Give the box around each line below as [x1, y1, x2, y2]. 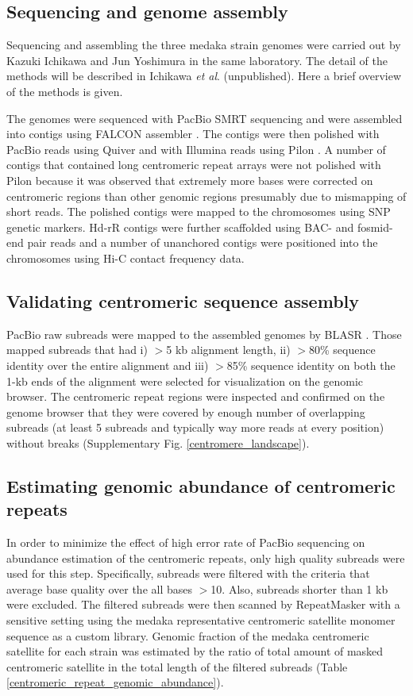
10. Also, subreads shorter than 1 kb [210, 580, 388, 597]
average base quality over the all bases [6, 580, 192, 597]
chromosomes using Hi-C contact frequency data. [6, 249, 245, 266]
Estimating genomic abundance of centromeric [6, 473, 396, 498]
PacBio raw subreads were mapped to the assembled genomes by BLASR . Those [6, 325, 402, 342]
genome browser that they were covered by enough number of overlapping [6, 403, 365, 420]
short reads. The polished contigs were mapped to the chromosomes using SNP [6, 203, 391, 220]
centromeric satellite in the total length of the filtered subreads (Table [6, 658, 348, 675]
